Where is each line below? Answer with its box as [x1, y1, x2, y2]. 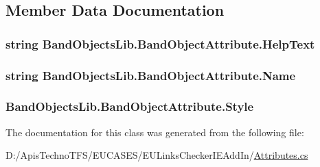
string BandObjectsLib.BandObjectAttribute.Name [5, 66, 296, 83]
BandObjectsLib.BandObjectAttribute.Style [5, 98, 254, 115]
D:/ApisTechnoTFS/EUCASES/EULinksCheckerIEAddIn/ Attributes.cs [5, 148, 308, 162]
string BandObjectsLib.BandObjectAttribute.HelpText [5, 35, 315, 52]
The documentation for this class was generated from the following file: [5, 125, 304, 139]
